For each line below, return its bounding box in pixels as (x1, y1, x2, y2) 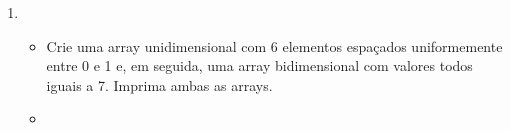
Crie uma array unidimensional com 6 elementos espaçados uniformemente (46, 35, 503, 56)
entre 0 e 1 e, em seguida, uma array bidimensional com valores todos (46, 55, 473, 76)
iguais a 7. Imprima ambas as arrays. (46, 74, 273, 95)
